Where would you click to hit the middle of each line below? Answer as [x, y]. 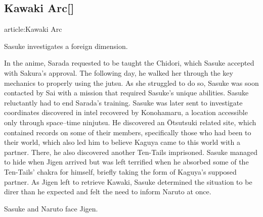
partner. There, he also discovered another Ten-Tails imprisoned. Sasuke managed [131, 152]
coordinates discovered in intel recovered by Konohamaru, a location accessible [126, 112]
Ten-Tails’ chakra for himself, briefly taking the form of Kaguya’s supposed [120, 171]
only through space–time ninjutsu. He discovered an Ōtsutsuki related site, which [130, 122]
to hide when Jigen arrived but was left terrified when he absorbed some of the [126, 162]
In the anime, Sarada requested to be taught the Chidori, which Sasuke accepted [129, 63]
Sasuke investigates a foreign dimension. [66, 46]
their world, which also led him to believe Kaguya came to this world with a [122, 142]
